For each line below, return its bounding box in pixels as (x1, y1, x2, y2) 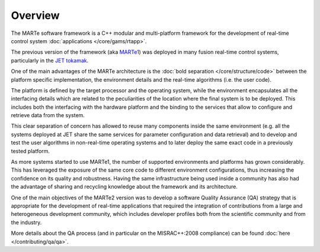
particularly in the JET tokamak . (11, 57, 89, 64)
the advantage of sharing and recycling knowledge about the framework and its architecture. (11, 183, 238, 190)
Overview (11, 9, 60, 22)
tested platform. (11, 147, 50, 154)
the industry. (11, 219, 42, 226)
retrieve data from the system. (11, 112, 85, 119)
